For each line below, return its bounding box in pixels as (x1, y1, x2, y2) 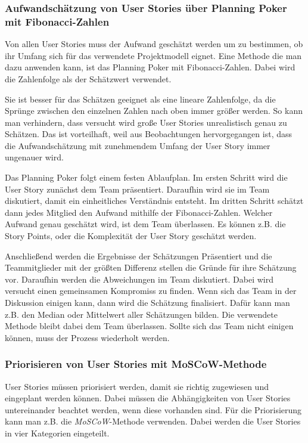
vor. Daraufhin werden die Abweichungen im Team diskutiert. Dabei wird (5, 272, 274, 285)
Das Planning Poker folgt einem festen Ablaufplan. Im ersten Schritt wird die (5, 171, 288, 184)
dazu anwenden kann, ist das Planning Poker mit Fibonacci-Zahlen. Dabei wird (5, 61, 295, 73)
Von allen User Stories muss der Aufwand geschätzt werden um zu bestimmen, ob (5, 38, 303, 50)
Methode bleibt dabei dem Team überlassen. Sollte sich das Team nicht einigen (5, 320, 294, 332)
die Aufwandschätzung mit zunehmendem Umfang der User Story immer (5, 139, 270, 151)
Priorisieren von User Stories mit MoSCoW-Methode (5, 357, 267, 371)
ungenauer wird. (5, 151, 64, 163)
